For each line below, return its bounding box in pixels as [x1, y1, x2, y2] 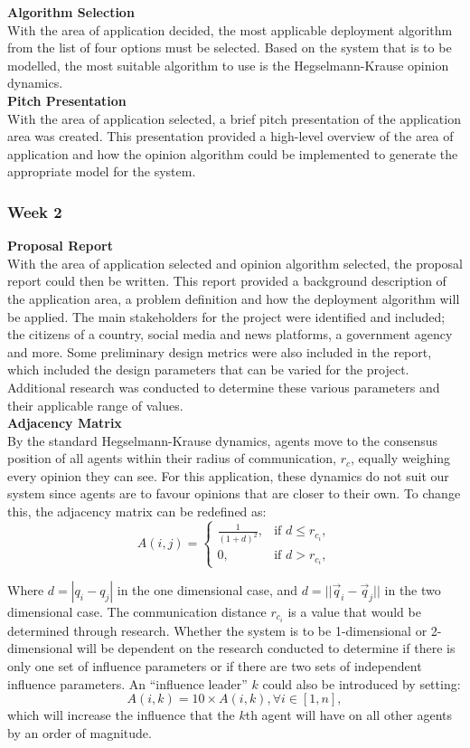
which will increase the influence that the [7, 705, 235, 724]
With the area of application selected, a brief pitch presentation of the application [7, 109, 461, 128]
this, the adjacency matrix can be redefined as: [7, 502, 267, 521]
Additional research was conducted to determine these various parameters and [7, 377, 440, 396]
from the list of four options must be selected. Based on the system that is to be [7, 38, 452, 57]
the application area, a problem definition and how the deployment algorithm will [7, 289, 460, 308]
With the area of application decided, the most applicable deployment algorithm [7, 20, 453, 39]
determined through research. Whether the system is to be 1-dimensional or [7, 620, 428, 639]
